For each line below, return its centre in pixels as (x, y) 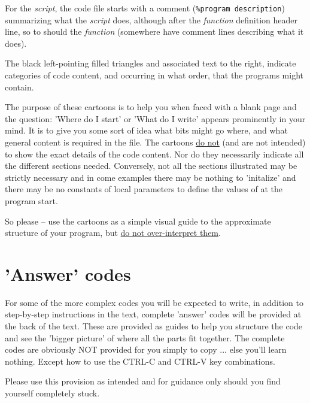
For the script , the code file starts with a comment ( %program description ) (145, 8)
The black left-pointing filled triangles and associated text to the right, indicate (151, 63)
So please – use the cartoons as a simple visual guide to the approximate (138, 221)
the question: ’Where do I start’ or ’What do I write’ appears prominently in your (155, 118)
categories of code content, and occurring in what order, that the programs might (154, 75)
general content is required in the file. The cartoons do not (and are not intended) (155, 142)
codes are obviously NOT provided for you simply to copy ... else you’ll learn (146, 349)
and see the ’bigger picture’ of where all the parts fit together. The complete (145, 337)
